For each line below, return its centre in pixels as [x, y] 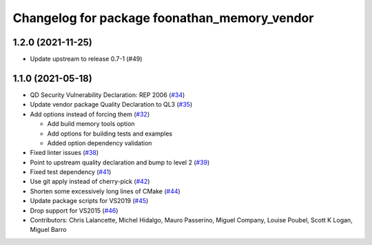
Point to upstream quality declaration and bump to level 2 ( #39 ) [120, 162]
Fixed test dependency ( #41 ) [71, 172]
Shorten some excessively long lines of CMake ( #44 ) [105, 191]
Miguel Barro [48, 230]
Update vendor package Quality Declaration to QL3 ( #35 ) [111, 105]
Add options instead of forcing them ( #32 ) [90, 114]
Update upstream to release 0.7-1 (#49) [86, 59]
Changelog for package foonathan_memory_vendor [163, 18]
